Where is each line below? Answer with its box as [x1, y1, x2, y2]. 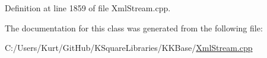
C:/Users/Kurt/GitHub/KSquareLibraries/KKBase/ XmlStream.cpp [5, 41, 253, 54]
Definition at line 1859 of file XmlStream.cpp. [5, 2, 171, 14]
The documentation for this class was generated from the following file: [5, 21, 263, 34]
